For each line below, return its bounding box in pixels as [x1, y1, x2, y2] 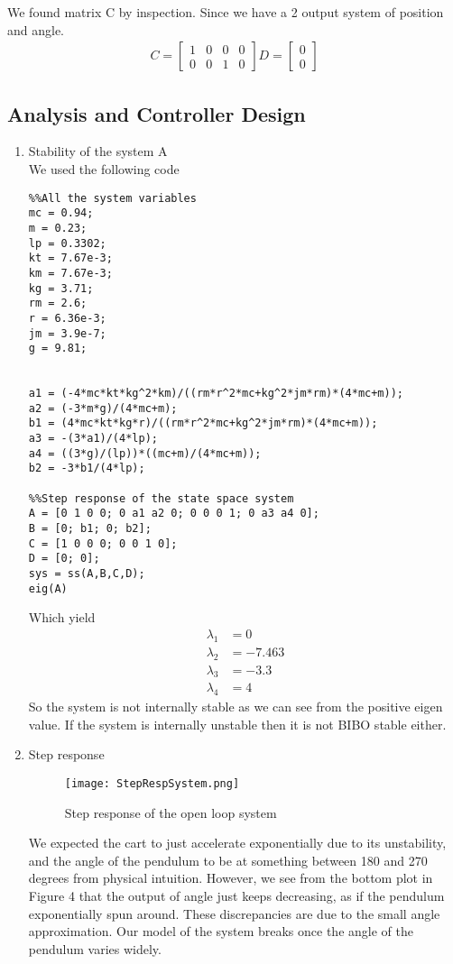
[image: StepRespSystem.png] [64, 777, 240, 791]
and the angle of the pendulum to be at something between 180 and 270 [28, 850, 428, 869]
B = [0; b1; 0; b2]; [28, 522, 152, 536]
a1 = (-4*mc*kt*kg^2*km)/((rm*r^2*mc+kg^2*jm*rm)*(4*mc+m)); [28, 387, 404, 400]
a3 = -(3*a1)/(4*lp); [28, 432, 158, 445]
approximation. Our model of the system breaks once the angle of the [28, 922, 413, 941]
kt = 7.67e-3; [28, 252, 113, 265]
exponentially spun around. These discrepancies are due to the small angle [28, 904, 440, 923]
